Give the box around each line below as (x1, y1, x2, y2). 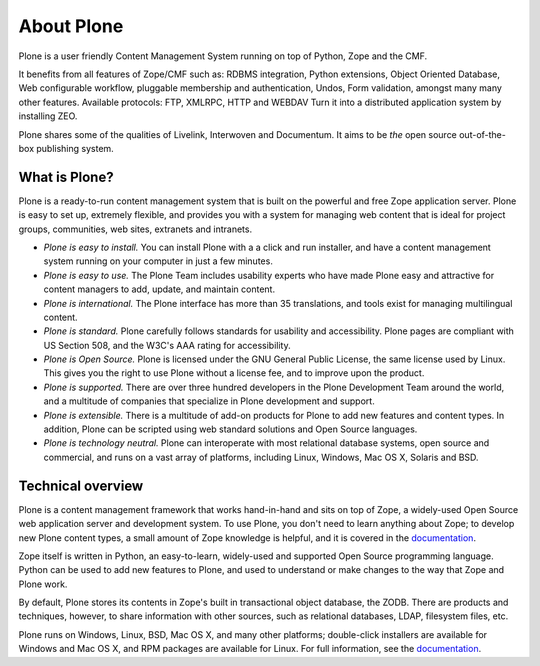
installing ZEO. (18, 110, 78, 122)
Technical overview (18, 477, 144, 494)
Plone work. (18, 578, 68, 590)
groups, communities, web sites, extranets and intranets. (18, 223, 253, 235)
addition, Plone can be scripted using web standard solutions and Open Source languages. (43, 423, 418, 435)
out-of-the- (458, 128, 507, 140)
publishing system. (36, 142, 114, 154)
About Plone (18, 15, 124, 37)
